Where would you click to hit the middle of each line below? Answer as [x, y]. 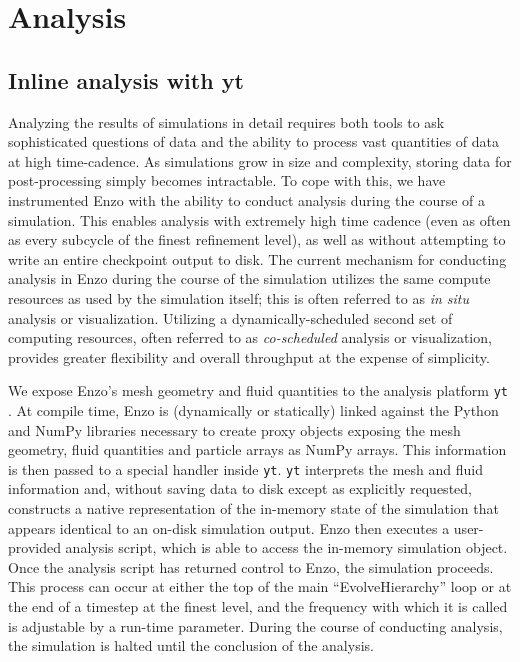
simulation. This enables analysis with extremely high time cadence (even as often [259, 219]
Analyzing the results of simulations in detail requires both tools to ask [226, 121]
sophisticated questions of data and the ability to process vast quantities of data [254, 141]
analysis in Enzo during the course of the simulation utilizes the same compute [249, 278]
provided [34, 547]
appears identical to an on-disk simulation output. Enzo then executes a [229, 527]
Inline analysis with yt [126, 79]
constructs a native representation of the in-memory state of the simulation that [253, 507]
